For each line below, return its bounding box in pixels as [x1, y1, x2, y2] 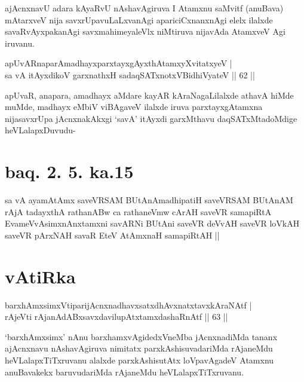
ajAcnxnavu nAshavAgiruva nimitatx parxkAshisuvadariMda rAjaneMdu [5, 342, 273, 355]
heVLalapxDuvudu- [5, 124, 76, 136]
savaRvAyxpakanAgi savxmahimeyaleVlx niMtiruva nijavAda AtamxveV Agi [5, 25, 285, 38]
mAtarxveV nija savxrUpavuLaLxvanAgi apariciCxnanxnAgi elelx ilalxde [5, 13, 273, 26]
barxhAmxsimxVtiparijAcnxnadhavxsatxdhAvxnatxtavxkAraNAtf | [5, 298, 252, 311]
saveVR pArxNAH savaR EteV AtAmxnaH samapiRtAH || [5, 228, 220, 241]
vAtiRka [5, 264, 76, 288]
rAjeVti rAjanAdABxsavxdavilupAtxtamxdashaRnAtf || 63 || [5, 310, 228, 323]
